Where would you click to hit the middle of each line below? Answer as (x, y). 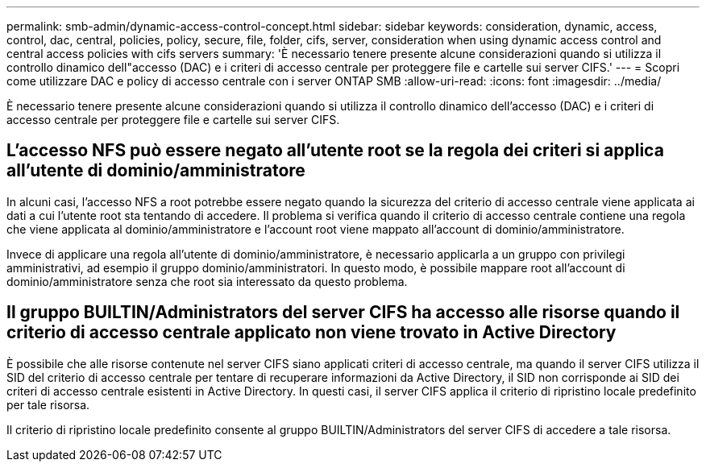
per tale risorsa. (48, 404)
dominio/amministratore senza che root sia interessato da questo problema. (207, 281)
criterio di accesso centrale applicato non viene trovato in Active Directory (311, 333)
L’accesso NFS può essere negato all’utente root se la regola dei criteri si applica (335, 151)
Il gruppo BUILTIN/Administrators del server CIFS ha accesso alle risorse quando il (343, 313)
